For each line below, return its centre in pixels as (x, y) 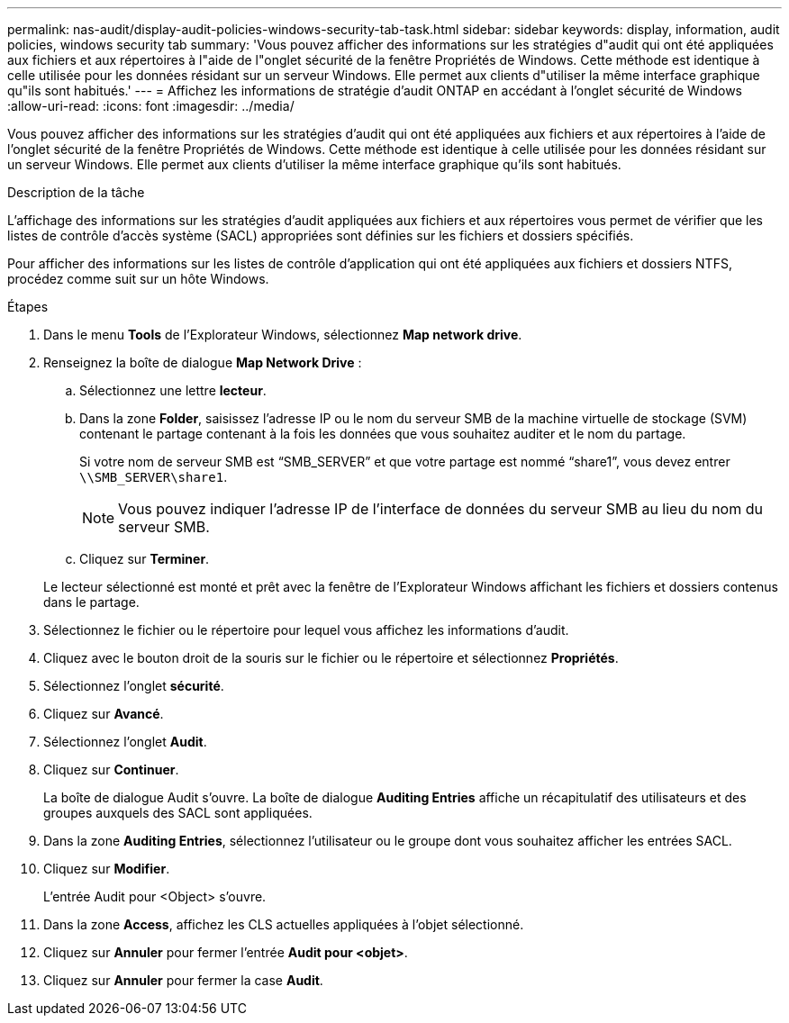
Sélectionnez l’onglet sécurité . (134, 686)
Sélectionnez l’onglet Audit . (125, 742)
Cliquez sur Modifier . (107, 869)
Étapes (28, 307)
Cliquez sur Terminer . (145, 559)
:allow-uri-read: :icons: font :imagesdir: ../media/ (151, 106)
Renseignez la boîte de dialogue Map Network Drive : (203, 362)
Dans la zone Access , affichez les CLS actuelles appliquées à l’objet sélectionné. (284, 924)
